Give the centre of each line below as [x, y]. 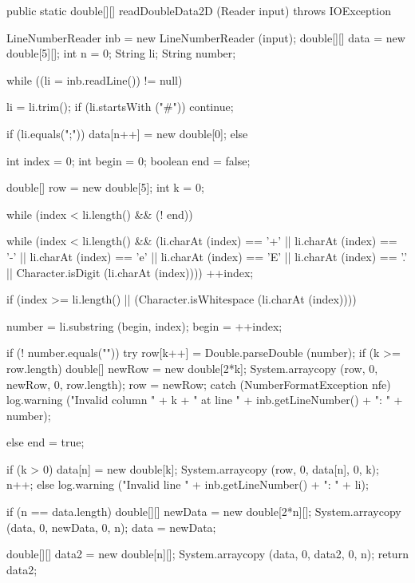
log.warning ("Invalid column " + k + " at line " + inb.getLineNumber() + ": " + [205, 400]
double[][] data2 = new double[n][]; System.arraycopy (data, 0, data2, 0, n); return [207, 554]
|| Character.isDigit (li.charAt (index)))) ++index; [130, 272]
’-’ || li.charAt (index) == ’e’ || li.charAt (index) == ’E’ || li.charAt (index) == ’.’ [207, 256]
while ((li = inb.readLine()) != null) [95, 79]
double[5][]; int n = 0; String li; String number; [121, 53]
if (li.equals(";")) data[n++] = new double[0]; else [127, 133]
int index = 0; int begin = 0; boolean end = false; [128, 160]
